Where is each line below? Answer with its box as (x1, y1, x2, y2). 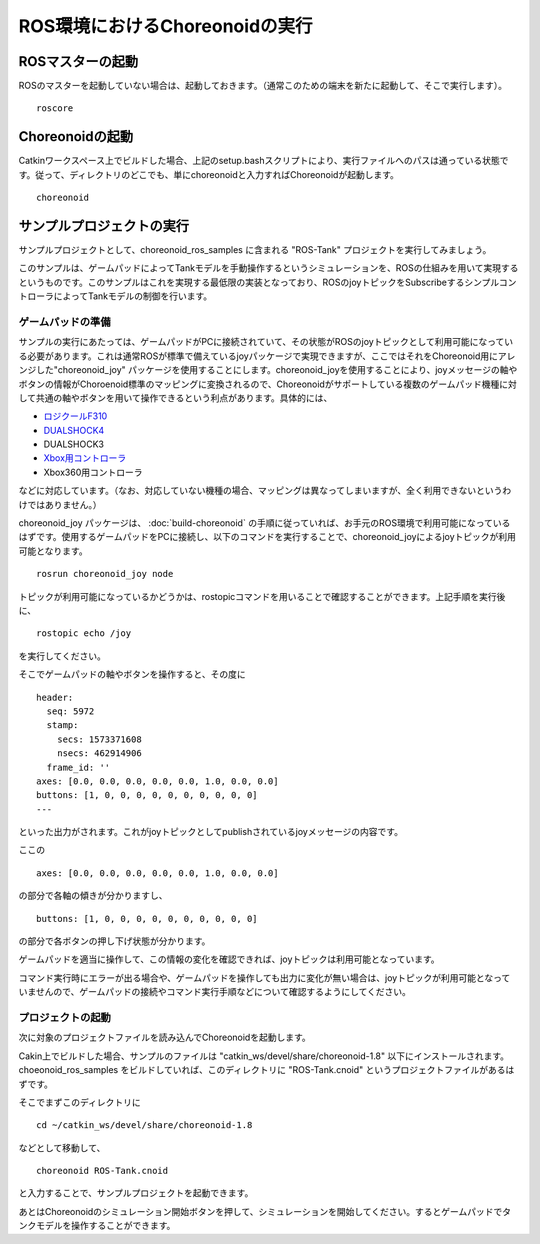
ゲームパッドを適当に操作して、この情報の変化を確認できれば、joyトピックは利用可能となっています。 (18, 953, 440, 965)
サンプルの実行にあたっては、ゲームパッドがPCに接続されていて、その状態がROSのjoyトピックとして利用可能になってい (18, 336, 514, 348)
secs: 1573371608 (56, 733, 142, 745)
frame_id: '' (46, 761, 111, 773)
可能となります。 (18, 545, 89, 557)
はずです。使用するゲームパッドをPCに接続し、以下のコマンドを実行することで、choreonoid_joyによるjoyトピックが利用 (18, 531, 517, 543)
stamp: (46, 720, 79, 731)
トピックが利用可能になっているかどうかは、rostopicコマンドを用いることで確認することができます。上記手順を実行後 (18, 590, 506, 602)
